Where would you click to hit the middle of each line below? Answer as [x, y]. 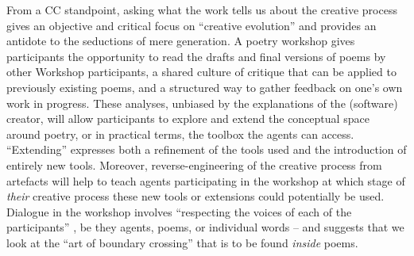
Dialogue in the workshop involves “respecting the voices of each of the [179, 211]
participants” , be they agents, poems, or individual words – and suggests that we [205, 227]
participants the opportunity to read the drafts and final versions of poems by [196, 56]
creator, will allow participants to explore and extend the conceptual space [188, 118]
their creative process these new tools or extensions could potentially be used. [195, 196]
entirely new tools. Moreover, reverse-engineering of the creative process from [194, 164]
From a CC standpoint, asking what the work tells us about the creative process [202, 10]
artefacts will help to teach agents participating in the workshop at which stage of [206, 180]
